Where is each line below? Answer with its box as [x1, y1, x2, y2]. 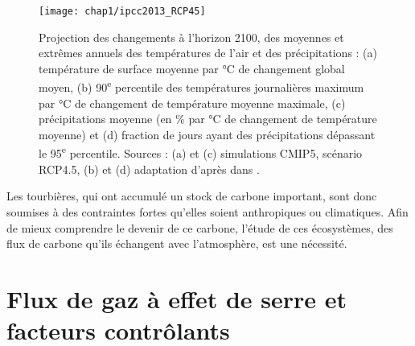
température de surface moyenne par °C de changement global [39, 60, 345, 76]
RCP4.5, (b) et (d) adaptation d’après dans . [39, 160, 260, 177]
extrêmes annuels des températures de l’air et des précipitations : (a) [39, 44, 378, 61]
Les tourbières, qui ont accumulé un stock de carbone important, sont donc [6, 187, 377, 204]
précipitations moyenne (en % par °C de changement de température [39, 110, 377, 127]
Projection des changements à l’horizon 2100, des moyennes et [39, 28, 344, 45]
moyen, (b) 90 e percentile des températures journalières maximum [39, 76, 364, 96]
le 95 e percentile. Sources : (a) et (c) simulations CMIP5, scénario [39, 142, 363, 162]
